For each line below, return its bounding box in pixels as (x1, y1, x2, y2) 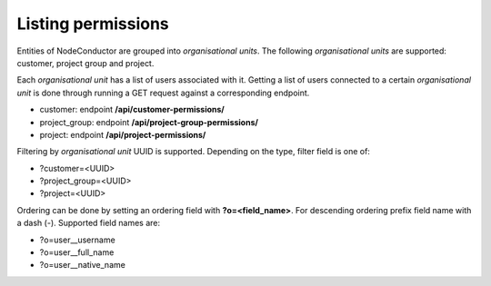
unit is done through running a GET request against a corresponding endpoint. (16, 87, 310, 98)
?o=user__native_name (39, 260, 126, 271)
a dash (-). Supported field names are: (16, 218, 161, 229)
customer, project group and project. (16, 57, 155, 68)
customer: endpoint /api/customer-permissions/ (39, 104, 225, 115)
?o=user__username (39, 234, 115, 245)
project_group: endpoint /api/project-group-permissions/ (39, 116, 259, 127)
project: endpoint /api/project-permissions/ (39, 129, 206, 140)
